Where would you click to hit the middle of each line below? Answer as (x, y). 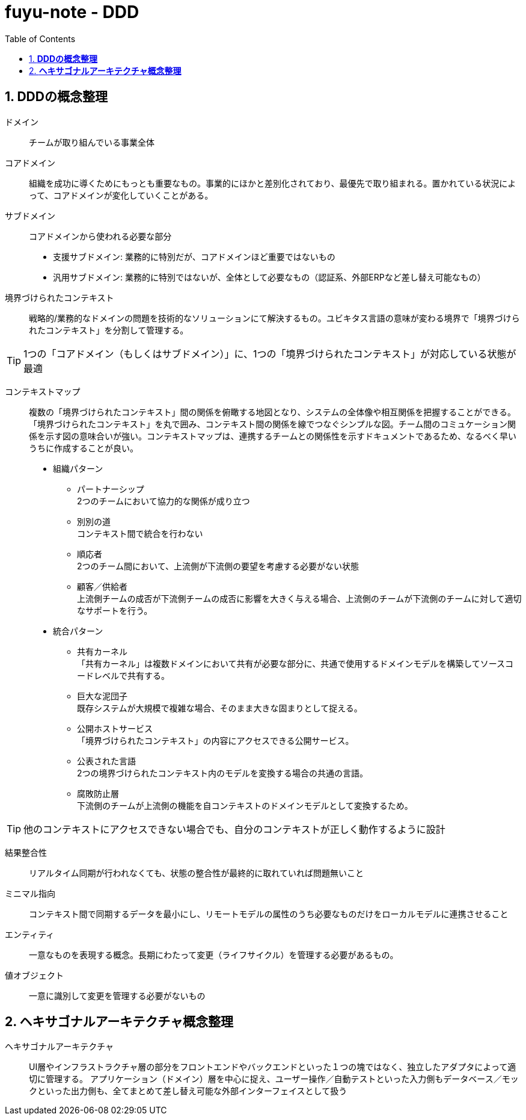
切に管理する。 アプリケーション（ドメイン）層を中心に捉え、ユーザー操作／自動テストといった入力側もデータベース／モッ (274, 1079)
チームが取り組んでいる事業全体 (92, 142)
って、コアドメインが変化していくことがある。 (121, 195)
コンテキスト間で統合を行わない (140, 533)
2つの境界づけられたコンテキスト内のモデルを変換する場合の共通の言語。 (223, 773)
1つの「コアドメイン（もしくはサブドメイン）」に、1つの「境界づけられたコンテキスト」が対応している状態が (270, 354)
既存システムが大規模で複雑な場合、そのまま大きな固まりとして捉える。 (220, 708)
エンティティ (30, 934)
